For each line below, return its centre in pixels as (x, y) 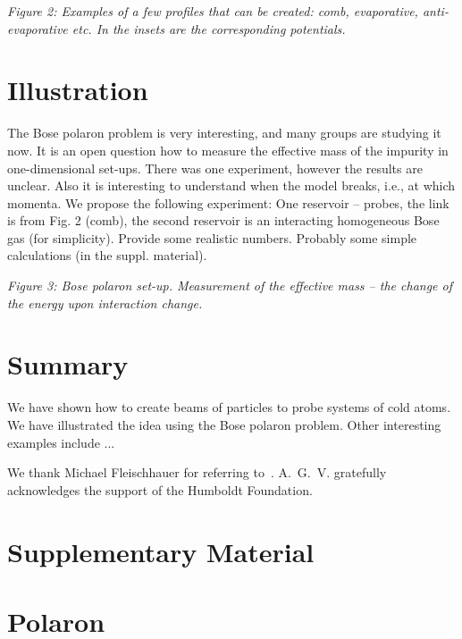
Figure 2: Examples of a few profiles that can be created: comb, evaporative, (213, 11)
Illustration (78, 90)
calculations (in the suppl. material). (107, 255)
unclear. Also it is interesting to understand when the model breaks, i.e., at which (231, 185)
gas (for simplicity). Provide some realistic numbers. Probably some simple (212, 237)
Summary (68, 364)
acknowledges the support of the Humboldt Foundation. (160, 489)
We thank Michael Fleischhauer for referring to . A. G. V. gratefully (197, 472)
